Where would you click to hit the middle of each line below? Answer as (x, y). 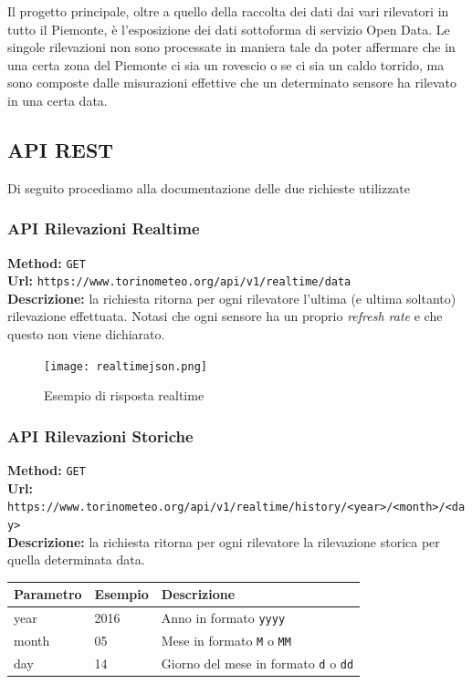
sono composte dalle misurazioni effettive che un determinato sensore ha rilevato (232, 83)
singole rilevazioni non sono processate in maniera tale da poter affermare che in (231, 47)
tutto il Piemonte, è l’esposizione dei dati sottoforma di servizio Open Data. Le (229, 29)
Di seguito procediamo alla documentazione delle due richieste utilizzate (209, 187)
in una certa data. (58, 100)
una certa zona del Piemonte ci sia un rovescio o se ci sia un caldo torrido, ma (226, 64)
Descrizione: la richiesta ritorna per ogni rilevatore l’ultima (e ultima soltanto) (232, 298)
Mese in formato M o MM (226, 641)
